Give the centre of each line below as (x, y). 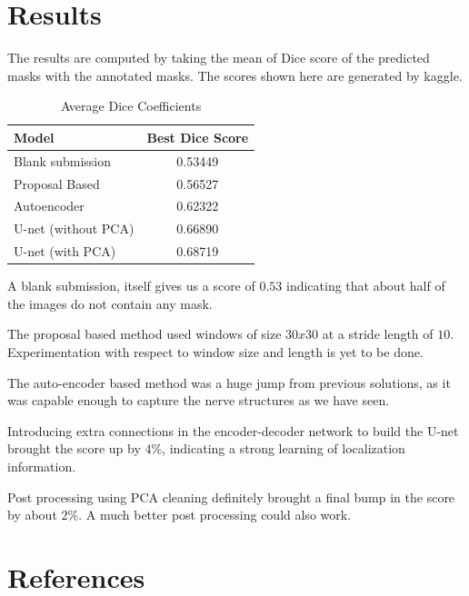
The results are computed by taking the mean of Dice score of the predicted (219, 58)
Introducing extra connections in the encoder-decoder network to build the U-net (233, 430)
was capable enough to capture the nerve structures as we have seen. (199, 400)
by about (32, 515)
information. (42, 466)
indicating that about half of (366, 286)
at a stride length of (378, 334)
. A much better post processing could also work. (215, 515)
